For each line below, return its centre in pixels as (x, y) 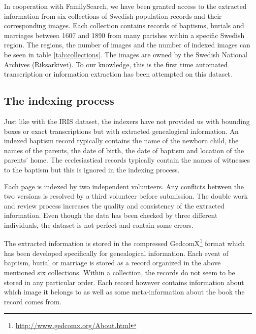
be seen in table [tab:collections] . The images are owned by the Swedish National (126, 54)
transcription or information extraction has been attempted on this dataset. (118, 74)
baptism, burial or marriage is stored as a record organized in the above (112, 263)
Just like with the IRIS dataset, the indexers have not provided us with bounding (127, 121)
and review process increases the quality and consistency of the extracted (114, 205)
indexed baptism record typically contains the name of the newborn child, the (121, 141)
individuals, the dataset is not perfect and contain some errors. (99, 225)
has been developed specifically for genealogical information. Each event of (116, 253)
